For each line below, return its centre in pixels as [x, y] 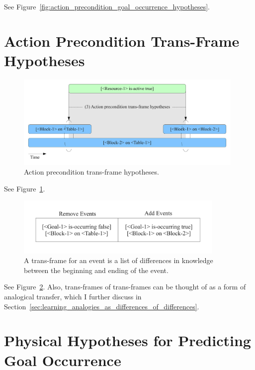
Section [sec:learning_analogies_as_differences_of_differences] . [102, 306]
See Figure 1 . [25, 188]
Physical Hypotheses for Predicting [127, 340]
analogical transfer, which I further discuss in [73, 297]
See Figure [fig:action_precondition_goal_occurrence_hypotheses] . [107, 6]
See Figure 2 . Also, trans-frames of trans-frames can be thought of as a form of [125, 287]
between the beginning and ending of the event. [96, 270]
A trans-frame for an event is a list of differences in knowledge [119, 260]
